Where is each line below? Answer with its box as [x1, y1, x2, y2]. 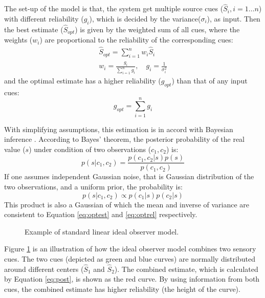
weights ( [4, 34, 33, 45]
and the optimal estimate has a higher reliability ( [4, 75, 161, 86]
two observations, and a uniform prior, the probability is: [4, 181, 183, 191]
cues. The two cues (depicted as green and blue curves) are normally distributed [4, 253, 255, 264]
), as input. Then [207, 13, 260, 24]
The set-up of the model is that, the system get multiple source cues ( [4, 3, 224, 14]
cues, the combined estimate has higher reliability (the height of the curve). [4, 283, 240, 294]
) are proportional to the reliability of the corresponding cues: [39, 34, 233, 45]
